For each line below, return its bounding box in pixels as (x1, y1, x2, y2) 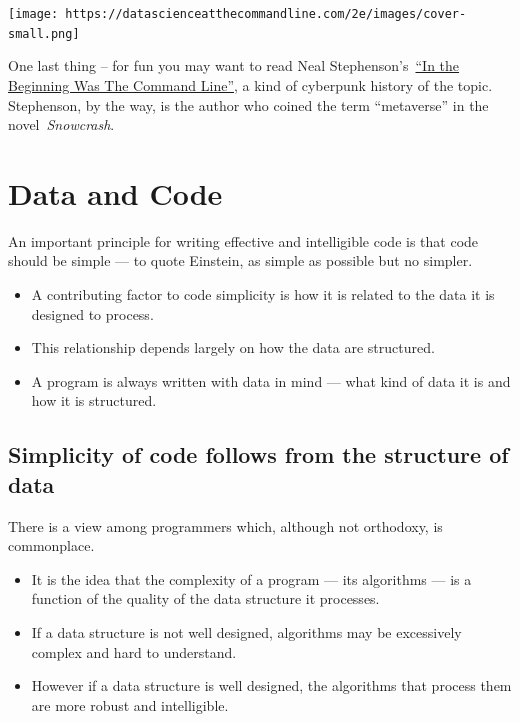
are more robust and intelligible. (31, 694, 229, 715)
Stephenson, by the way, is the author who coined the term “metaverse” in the (8, 94, 489, 115)
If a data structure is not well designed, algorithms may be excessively (31, 621, 462, 642)
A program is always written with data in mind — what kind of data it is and (31, 370, 511, 391)
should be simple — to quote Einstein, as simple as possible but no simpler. (8, 250, 473, 271)
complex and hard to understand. (31, 641, 237, 662)
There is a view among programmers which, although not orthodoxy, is (8, 515, 443, 536)
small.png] (8, 26, 80, 41)
